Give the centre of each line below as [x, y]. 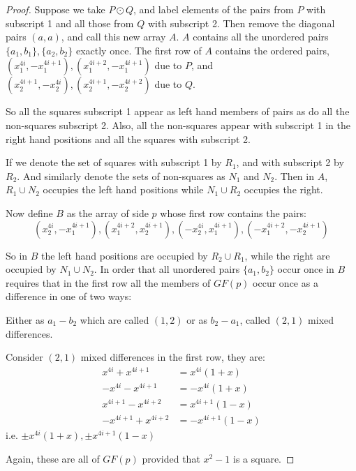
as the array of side [107, 212]
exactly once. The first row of [139, 50]
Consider [24, 357]
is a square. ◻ [264, 458]
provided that [171, 458]
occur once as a [285, 282]
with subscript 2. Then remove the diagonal [241, 23]
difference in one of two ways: [69, 296]
